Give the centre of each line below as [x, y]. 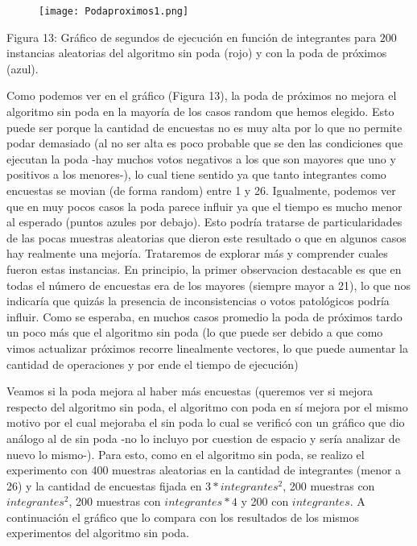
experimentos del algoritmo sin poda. [98, 533]
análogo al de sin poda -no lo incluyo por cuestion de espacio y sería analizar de [203, 438]
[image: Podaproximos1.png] [114, 11]
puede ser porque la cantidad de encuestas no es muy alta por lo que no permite [204, 127]
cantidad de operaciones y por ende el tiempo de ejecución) [153, 364]
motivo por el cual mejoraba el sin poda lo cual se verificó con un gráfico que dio [206, 422]
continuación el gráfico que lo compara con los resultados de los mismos [183, 517]
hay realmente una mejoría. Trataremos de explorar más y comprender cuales [197, 253]
